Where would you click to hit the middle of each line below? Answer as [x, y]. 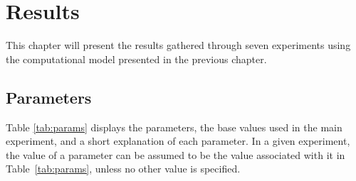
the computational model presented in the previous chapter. [136, 59]
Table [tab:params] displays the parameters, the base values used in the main [174, 127]
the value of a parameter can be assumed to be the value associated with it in [176, 154]
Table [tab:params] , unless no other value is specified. [123, 169]
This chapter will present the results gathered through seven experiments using [178, 45]
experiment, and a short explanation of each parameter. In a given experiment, [178, 141]
